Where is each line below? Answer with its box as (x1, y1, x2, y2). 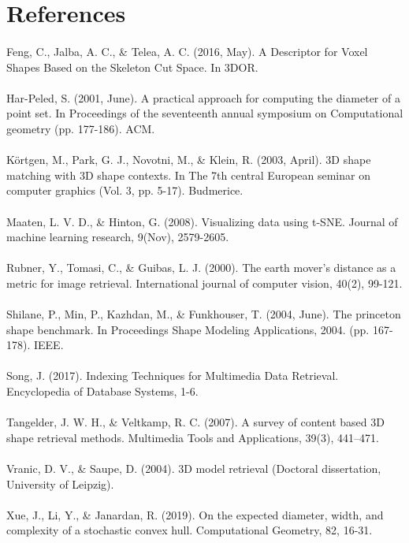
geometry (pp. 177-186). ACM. (6, 120, 155, 136)
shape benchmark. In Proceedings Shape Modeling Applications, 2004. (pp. (6, 321, 370, 337)
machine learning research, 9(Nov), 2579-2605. (6, 229, 229, 245)
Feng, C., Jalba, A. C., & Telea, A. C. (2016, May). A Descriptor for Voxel (6, 43, 368, 59)
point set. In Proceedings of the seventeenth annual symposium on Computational (6, 105, 403, 121)
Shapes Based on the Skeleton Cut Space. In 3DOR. (6, 58, 258, 75)
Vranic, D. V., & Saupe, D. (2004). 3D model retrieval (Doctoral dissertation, (6, 460, 381, 476)
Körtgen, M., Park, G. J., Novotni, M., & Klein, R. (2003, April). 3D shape (6, 151, 371, 168)
